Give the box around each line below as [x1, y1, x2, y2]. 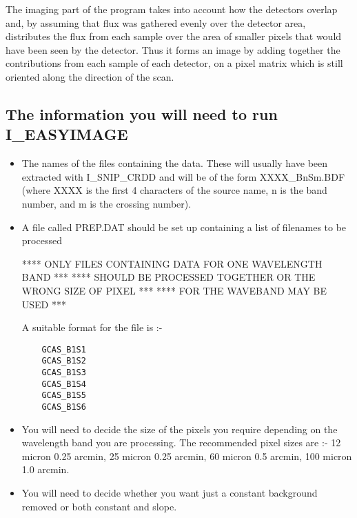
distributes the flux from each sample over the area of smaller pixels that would [6, 29, 342, 43]
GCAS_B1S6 [41, 401, 86, 412]
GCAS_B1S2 [41, 356, 86, 366]
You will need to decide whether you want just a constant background [21, 486, 318, 499]
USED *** [21, 297, 66, 311]
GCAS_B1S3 [41, 368, 86, 377]
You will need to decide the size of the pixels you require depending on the [21, 421, 338, 436]
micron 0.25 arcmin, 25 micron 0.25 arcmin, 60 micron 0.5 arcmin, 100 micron [21, 448, 352, 463]
